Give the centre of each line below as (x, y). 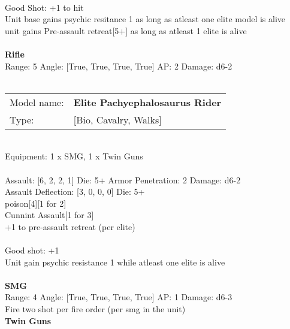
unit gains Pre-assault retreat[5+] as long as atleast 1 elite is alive (126, 30)
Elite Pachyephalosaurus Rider (147, 102)
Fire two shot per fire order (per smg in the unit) (95, 309)
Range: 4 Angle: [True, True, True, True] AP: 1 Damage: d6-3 (119, 297)
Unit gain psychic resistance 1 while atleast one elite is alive (115, 262)
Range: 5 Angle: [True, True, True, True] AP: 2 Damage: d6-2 (119, 66)
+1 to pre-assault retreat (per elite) (70, 226)
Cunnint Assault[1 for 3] (49, 215)
